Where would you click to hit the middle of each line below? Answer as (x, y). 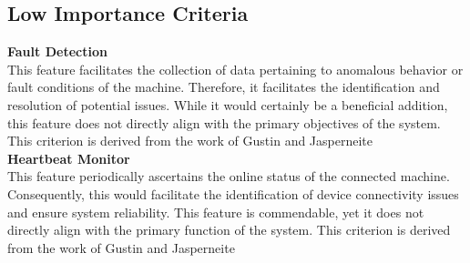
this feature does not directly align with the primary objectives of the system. (224, 122)
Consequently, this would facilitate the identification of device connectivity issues (233, 193)
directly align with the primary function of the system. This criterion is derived (229, 230)
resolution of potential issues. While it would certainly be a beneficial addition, (228, 104)
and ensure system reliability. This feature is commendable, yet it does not (216, 212)
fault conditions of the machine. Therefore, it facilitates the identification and (224, 87)
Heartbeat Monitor (69, 158)
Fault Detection (57, 51)
